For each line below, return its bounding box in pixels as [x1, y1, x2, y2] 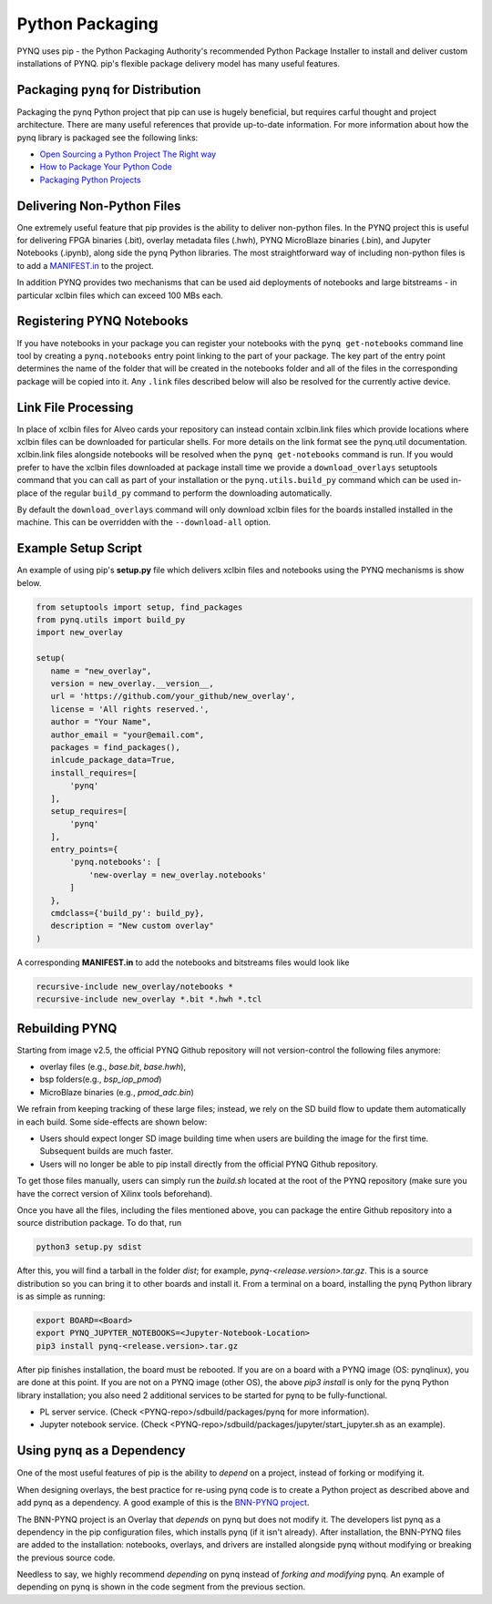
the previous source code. [16, 1552, 116, 1563]
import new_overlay [36, 627, 123, 638]
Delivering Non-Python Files [16, 198, 181, 213]
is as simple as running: [16, 1290, 106, 1302]
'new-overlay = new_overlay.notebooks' [88, 869, 268, 879]
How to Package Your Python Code [39, 161, 172, 172]
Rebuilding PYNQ [16, 1021, 118, 1036]
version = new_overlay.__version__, [50, 679, 214, 688]
